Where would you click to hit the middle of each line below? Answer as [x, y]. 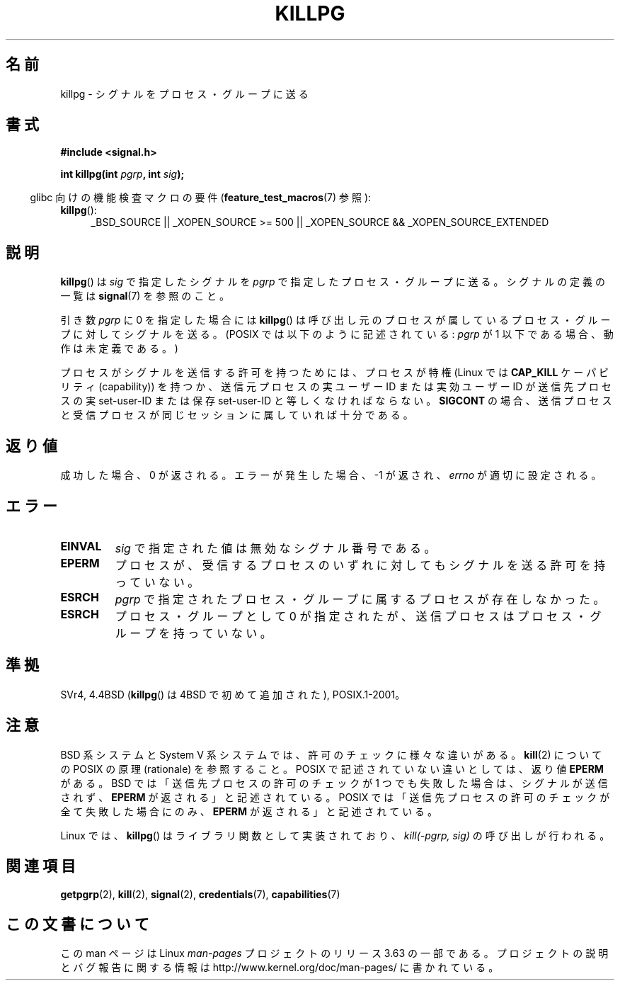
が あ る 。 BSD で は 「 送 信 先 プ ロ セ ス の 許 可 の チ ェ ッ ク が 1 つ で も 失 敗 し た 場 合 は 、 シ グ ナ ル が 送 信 [334, 783]
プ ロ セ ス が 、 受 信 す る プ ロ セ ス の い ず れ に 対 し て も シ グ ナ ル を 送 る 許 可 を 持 [360, 565]
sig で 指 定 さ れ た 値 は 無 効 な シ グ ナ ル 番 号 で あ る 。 [275, 548]
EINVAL [81, 546]
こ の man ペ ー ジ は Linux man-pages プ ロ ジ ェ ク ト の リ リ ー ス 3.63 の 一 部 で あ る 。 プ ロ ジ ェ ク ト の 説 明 [334, 953]
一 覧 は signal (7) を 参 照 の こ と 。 [145, 296]
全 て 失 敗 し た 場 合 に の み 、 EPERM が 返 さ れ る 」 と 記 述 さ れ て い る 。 [249, 811]
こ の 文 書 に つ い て [77, 924]
